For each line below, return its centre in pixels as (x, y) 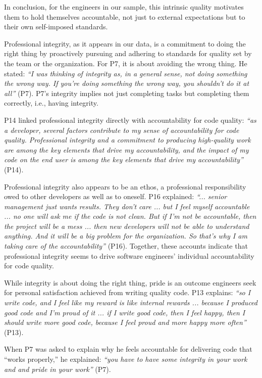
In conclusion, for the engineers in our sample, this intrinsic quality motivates (124, 7)
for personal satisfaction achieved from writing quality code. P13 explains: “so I (127, 292)
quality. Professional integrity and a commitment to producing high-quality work (127, 140)
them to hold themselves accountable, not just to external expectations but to (125, 16)
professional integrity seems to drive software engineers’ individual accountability (129, 255)
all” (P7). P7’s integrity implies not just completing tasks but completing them (127, 93)
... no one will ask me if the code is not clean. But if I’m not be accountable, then (130, 216)
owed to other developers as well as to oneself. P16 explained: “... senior (116, 196)
